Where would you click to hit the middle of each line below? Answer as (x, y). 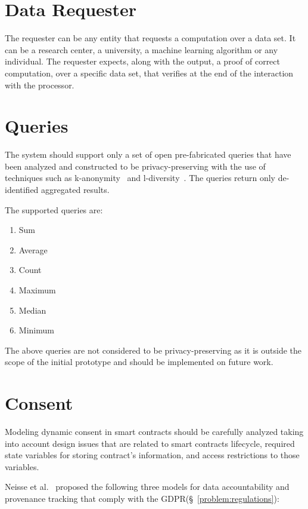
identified (22, 189)
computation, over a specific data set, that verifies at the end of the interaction (149, 73)
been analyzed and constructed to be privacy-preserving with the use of (135, 166)
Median (32, 310)
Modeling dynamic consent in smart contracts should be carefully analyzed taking (154, 432)
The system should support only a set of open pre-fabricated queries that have (148, 154)
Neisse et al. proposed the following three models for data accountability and (147, 487)
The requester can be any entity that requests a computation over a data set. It (150, 38)
